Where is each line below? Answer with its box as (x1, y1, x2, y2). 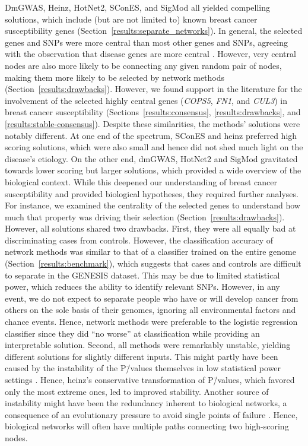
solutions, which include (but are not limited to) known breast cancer (5, 12, 258, 25)
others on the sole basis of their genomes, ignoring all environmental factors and (5, 303, 296, 316)
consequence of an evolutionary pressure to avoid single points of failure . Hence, (5, 408, 298, 420)
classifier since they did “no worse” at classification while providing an (5, 327, 260, 339)
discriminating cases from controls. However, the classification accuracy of (5, 233, 274, 246)
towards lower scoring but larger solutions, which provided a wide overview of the (5, 164, 301, 176)
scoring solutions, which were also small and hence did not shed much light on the (5, 141, 303, 153)
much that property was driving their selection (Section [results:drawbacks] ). (5, 210, 285, 223)
